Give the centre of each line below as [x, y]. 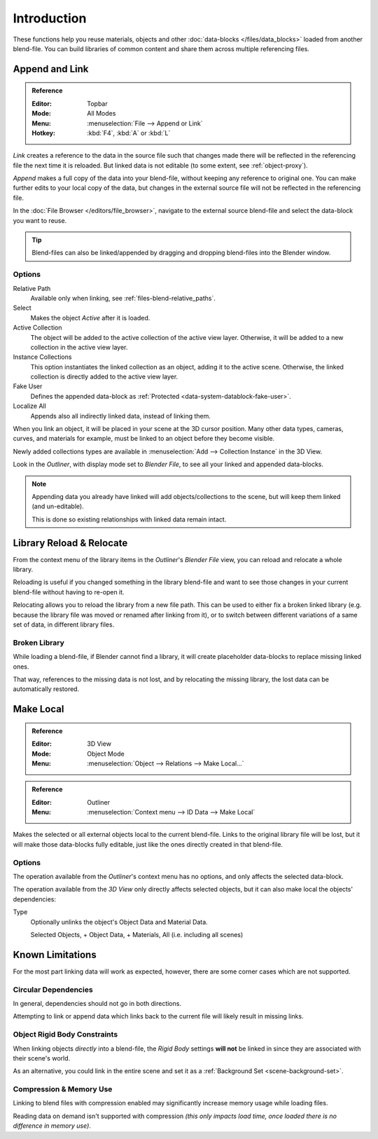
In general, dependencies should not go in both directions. [97, 1003]
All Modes [101, 114]
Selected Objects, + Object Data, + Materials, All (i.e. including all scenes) [137, 934]
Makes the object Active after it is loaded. [90, 318]
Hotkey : [44, 132]
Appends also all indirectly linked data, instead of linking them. [121, 416]
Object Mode [106, 753]
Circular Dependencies [53, 990]
